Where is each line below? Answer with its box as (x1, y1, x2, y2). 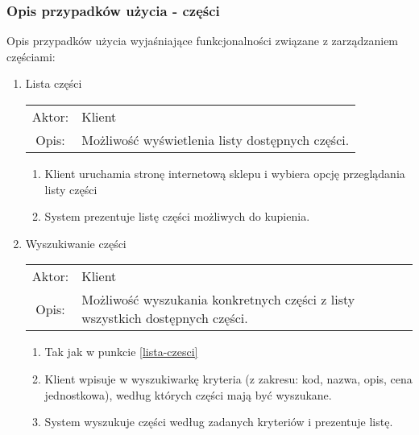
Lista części (25, 75, 82, 92)
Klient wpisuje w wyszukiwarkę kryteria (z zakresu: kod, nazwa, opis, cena (44, 370, 413, 387)
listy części (44, 180, 97, 197)
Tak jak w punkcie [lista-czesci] (44, 343, 198, 360)
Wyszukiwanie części (25, 234, 127, 251)
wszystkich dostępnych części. (81, 309, 248, 328)
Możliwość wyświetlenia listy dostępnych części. (81, 130, 350, 149)
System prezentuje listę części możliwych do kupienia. (44, 208, 310, 225)
